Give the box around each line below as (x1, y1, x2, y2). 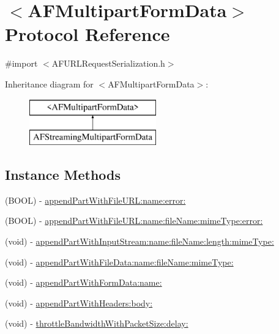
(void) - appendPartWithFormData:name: (5, 276, 162, 289)
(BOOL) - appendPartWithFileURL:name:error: (5, 193, 186, 206)
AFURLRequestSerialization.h (51, 57, 165, 70)
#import (5, 57, 38, 70)
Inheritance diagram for (5, 77, 94, 90)
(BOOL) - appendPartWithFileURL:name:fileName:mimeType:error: (5, 214, 263, 227)
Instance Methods (5, 165, 121, 184)
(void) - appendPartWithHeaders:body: (5, 296, 153, 309)
